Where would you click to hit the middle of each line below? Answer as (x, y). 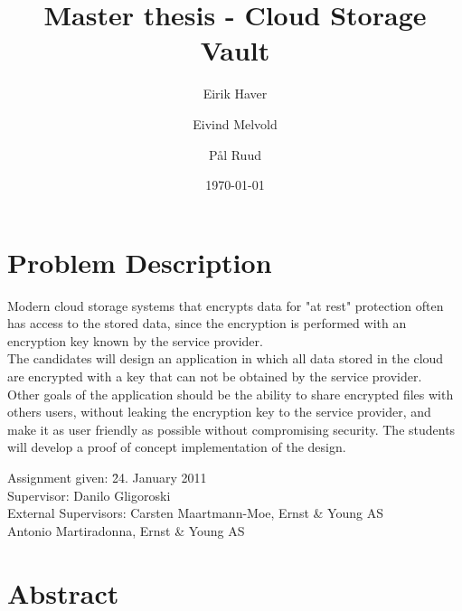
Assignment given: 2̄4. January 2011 (107, 477)
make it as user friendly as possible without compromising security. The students (231, 429)
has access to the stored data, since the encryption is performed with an (207, 323)
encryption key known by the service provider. (135, 340)
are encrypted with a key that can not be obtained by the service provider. (215, 376)
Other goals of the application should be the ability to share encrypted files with (231, 394)
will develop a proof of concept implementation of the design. (177, 447)
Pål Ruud (235, 154)
